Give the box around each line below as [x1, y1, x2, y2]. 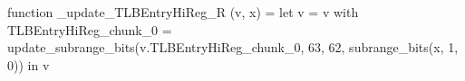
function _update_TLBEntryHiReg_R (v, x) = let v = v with [7, 3, 359, 21]
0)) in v [7, 55, 50, 74]
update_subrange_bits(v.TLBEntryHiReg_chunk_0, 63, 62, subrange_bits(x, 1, [7, 38, 459, 57]
